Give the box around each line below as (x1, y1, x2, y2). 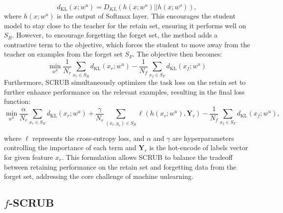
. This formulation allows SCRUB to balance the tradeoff (62, 152, 233, 162)
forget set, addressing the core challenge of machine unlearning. (4, 171, 194, 181)
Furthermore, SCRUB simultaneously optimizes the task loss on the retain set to (4, 77, 246, 87)
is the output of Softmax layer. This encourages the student (57, 11, 236, 20)
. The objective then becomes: (132, 49, 222, 59)
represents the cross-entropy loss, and (32, 133, 145, 143)
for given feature (4, 152, 53, 162)
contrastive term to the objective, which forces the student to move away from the (4, 39, 250, 49)
